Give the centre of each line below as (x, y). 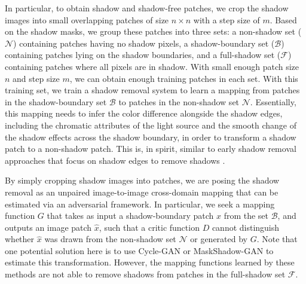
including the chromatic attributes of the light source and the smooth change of (151, 125)
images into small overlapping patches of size (87, 19)
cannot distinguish (246, 227)
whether (20, 239)
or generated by (219, 239)
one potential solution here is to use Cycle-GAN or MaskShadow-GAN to (139, 250)
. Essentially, (273, 101)
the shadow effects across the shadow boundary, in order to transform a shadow (151, 137)
